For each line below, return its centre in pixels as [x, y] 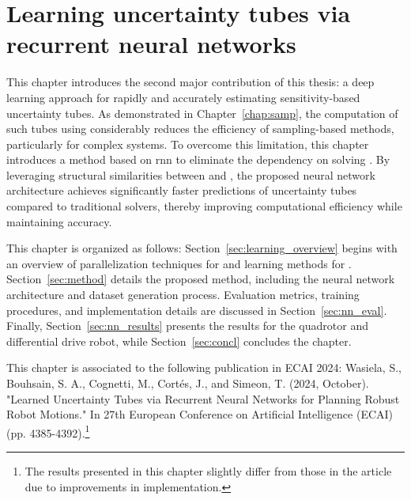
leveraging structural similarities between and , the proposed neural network [191, 174]
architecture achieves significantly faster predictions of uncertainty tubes [182, 190]
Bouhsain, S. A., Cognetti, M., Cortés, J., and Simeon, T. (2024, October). [188, 383]
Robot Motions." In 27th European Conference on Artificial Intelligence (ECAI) [200, 414]
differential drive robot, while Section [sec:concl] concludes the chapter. [179, 341]
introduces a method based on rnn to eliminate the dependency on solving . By [198, 159]
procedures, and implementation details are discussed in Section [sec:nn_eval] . [197, 310]
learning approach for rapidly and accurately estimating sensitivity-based [183, 97]
